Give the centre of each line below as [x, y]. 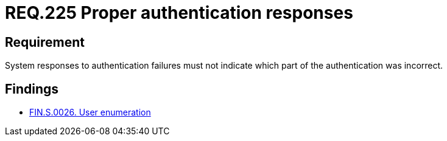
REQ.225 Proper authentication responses [179, 13]
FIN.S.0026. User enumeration [90, 112]
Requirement [45, 42]
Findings [32, 89]
